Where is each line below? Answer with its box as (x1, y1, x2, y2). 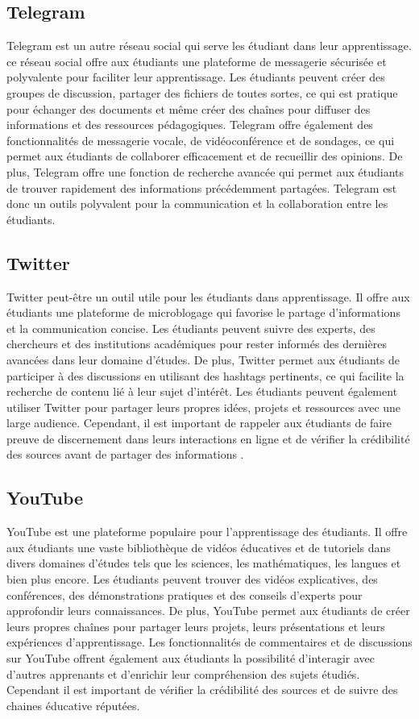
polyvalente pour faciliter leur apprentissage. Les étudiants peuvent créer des (6, 69, 385, 85)
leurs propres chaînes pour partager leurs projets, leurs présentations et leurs (6, 617, 385, 634)
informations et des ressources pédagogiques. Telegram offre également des (6, 116, 373, 133)
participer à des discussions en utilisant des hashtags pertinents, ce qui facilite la (6, 367, 404, 384)
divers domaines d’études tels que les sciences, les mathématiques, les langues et (6, 555, 401, 571)
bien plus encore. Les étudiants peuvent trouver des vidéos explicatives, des (6, 571, 378, 588)
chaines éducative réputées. (6, 696, 140, 713)
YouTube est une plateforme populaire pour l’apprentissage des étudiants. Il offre (6, 523, 408, 540)
